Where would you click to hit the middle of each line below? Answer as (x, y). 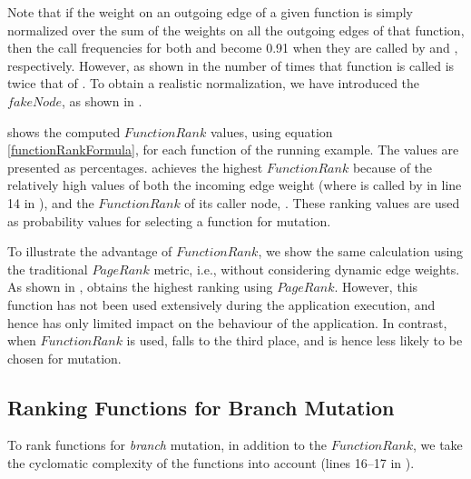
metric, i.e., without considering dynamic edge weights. (307, 269)
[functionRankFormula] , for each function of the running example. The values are (233, 150)
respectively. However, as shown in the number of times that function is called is (231, 65)
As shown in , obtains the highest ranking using (140, 287)
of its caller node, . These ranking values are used (322, 202)
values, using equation (271, 131)
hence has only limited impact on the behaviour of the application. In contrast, (227, 322)
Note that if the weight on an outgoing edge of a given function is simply (210, 12)
